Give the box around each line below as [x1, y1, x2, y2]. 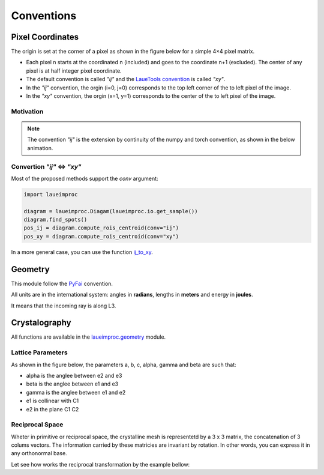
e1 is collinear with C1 [26, 397, 79, 405]
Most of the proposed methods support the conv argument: [11, 175, 158, 182]
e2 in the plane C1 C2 [26, 405, 79, 413]
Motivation [11, 107, 44, 115]
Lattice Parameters [11, 348, 68, 357]
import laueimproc [23, 191, 78, 198]
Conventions [11, 9, 77, 22]
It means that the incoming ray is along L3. [11, 302, 116, 309]
